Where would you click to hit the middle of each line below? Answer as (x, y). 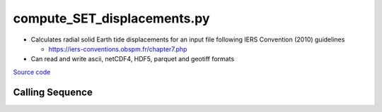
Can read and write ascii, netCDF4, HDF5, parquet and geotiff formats (133, 59)
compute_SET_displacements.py (111, 18)
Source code (32, 72)
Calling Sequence (53, 92)
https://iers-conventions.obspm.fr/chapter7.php (118, 49)
